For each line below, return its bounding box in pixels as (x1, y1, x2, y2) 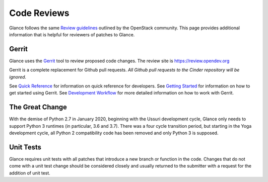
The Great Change (9, 103, 67, 111)
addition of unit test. (9, 170, 51, 176)
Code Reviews (9, 7, 69, 18)
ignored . (9, 74, 27, 80)
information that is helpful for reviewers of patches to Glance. (9, 31, 135, 37)
